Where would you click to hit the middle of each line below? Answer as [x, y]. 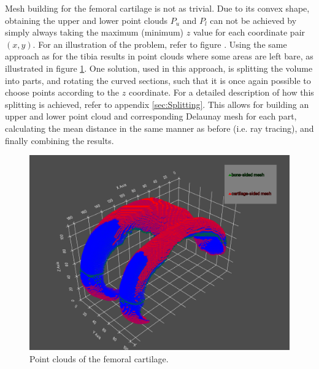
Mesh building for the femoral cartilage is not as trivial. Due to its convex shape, [157, 8]
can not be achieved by [253, 20]
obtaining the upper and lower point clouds [86, 20]
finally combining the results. [60, 140]
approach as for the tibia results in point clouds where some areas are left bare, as [159, 56]
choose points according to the [62, 92]
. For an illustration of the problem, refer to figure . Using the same [160, 44]
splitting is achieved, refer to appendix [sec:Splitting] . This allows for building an [157, 104]
